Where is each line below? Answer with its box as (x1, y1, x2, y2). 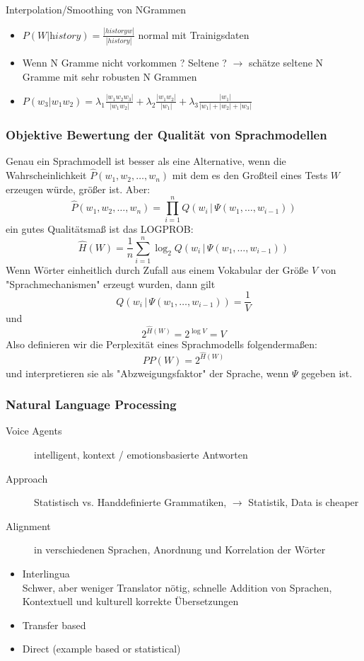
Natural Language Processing (6, 396, 177, 413)
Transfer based (22, 617, 86, 632)
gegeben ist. (301, 365, 353, 380)
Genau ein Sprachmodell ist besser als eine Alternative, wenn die (6, 154, 286, 168)
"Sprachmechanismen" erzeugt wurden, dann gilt (6, 276, 216, 291)
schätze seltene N (248, 55, 324, 70)
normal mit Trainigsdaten (138, 27, 249, 42)
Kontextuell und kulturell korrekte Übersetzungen (22, 594, 239, 609)
